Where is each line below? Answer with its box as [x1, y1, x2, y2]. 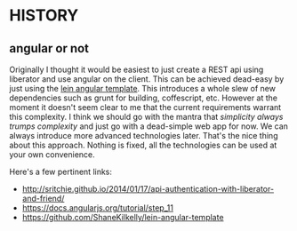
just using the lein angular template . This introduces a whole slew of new [9, 84, 276, 93]
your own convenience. [9, 149, 95, 160]
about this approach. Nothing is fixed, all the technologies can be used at [9, 139, 277, 150]
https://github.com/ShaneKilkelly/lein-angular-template [21, 212, 224, 222]
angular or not [9, 41, 90, 56]
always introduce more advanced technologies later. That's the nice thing [9, 131, 278, 140]
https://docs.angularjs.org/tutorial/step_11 [21, 203, 173, 213]
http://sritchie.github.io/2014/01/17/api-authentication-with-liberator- [21, 184, 274, 194]
